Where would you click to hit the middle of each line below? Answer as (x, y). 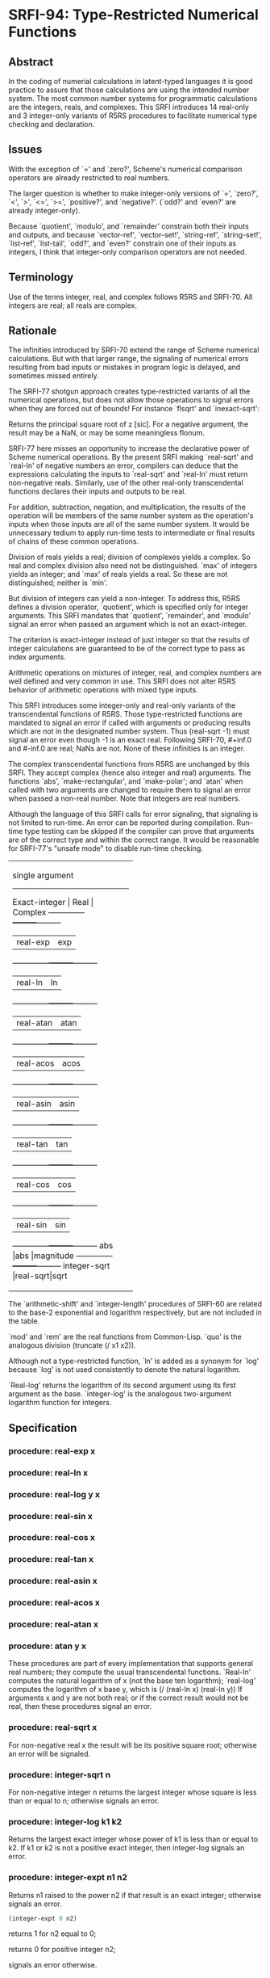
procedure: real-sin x (50, 1516)
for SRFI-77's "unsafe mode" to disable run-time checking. (106, 848)
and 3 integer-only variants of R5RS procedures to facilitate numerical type (133, 116)
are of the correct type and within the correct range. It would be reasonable (134, 840)
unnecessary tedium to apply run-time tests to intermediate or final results (132, 533)
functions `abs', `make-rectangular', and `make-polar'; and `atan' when (126, 781)
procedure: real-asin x (53, 1581)
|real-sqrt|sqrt (40, 1276)
